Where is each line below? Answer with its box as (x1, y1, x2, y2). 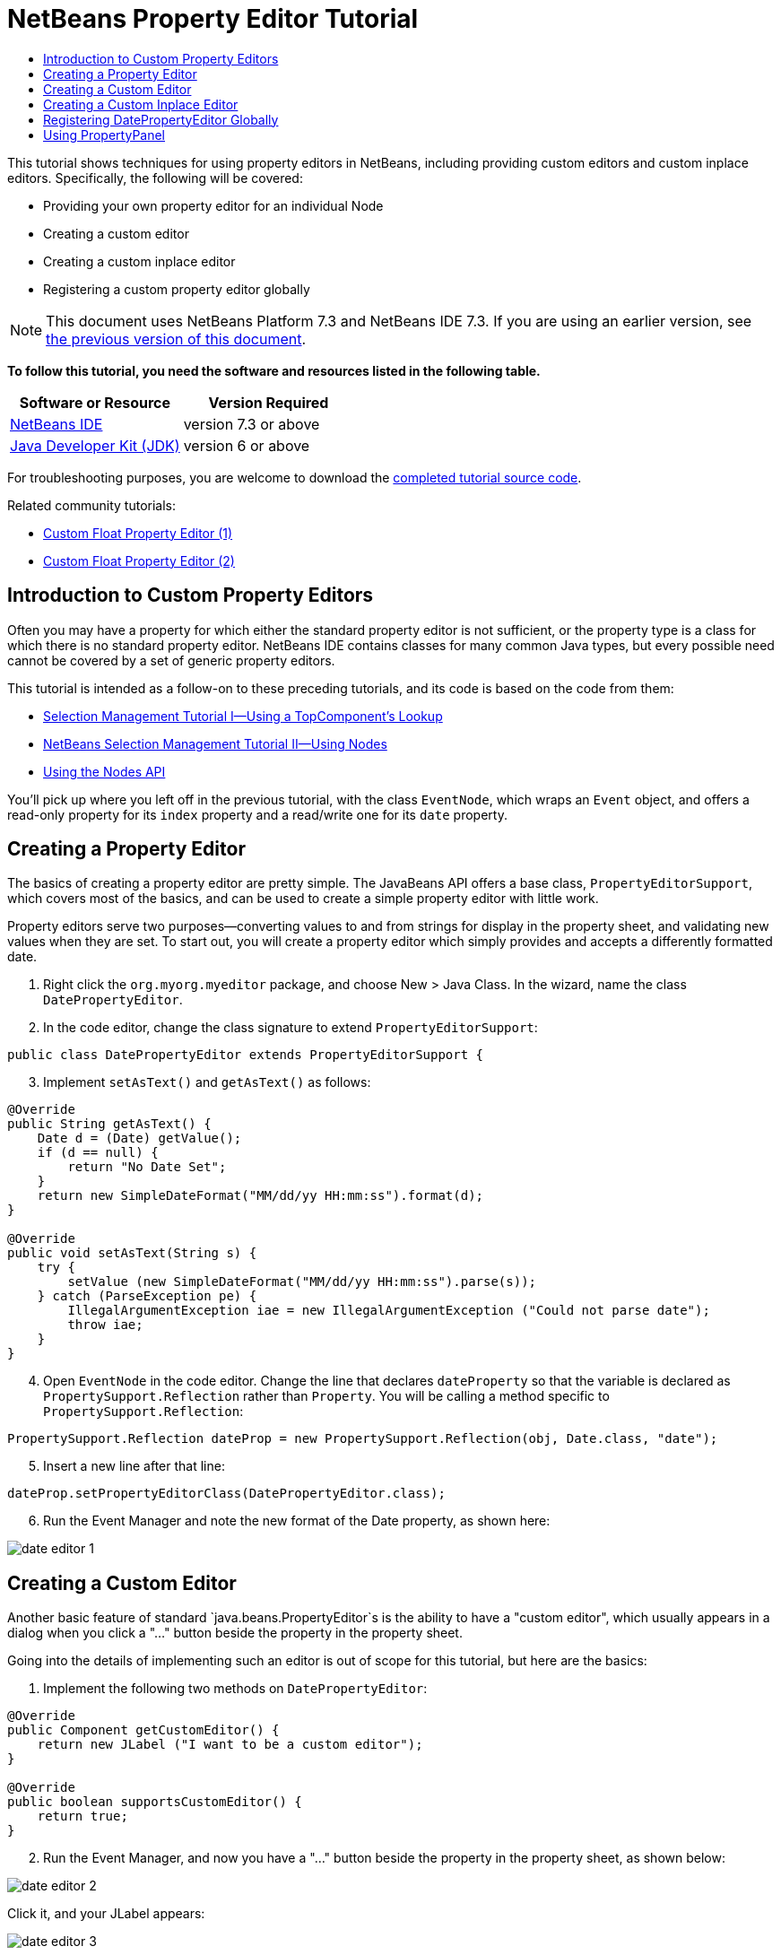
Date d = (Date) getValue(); (37, 1131, 242, 1146)
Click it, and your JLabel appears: (7, 1906, 205, 1922)
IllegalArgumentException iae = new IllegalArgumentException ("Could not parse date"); (67, 1303, 710, 1318)
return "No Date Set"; (67, 1160, 227, 1175)
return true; (37, 1809, 128, 1824)
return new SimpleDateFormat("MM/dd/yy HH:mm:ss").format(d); (37, 1188, 484, 1203)
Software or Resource (19, 393, 170, 412)
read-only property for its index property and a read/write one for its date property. (7, 806, 508, 822)
